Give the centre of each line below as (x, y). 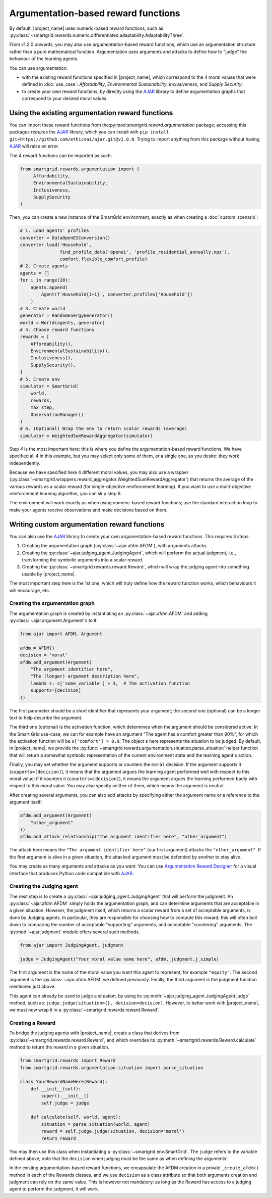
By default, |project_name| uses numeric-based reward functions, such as (86, 28)
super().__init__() (65, 1096)
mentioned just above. (32, 987)
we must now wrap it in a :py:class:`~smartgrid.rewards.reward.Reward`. (84, 1010)
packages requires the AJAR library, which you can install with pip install (89, 132)
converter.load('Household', (56, 245)
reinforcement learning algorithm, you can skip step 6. (65, 494)
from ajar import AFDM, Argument (61, 634)
